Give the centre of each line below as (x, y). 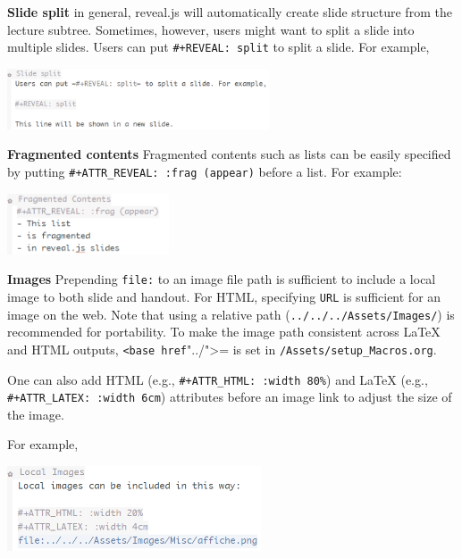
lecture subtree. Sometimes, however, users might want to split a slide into (211, 29)
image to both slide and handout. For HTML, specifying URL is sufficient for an (224, 296)
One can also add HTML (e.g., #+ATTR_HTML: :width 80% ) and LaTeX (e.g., (218, 379)
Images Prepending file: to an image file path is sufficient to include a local (222, 279)
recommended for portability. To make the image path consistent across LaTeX (224, 332)
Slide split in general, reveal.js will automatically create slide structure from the (230, 12)
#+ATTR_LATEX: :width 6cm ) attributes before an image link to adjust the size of (230, 397)
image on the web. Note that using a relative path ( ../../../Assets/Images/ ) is (231, 314)
